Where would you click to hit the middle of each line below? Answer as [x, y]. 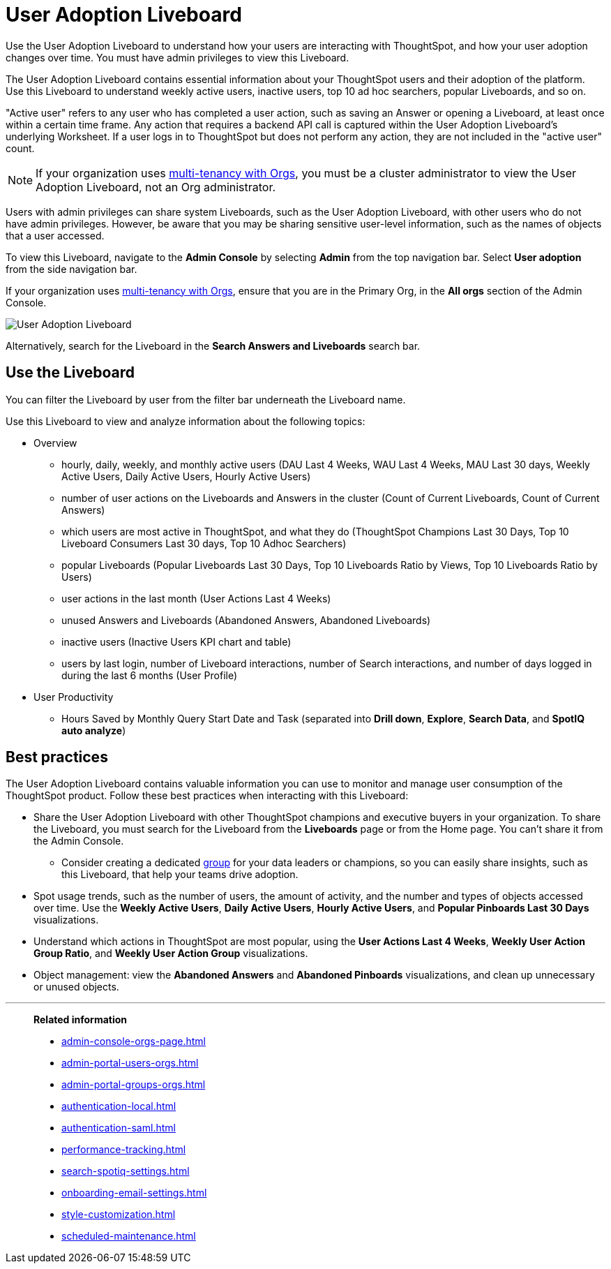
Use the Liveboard [70, 373]
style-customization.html [119, 1215]
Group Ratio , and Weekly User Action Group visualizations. [171, 953]
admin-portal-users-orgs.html [130, 1063]
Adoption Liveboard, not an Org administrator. [156, 187]
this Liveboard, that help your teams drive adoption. [180, 875]
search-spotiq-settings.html [126, 1171]
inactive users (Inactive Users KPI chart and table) [176, 641]
